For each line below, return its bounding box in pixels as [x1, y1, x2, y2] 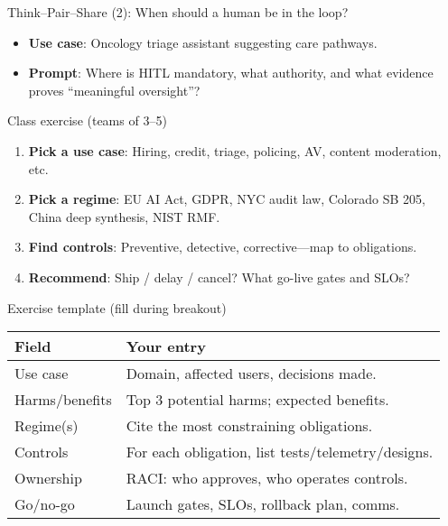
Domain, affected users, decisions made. [126, 363, 377, 384]
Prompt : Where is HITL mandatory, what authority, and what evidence [28, 63, 434, 82]
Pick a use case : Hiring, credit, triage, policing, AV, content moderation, [28, 141, 442, 160]
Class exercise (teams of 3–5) [7, 111, 167, 130]
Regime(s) [14, 415, 79, 437]
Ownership [14, 467, 82, 489]
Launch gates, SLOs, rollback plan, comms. [126, 494, 400, 515]
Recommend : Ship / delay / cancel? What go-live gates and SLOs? [28, 267, 410, 286]
